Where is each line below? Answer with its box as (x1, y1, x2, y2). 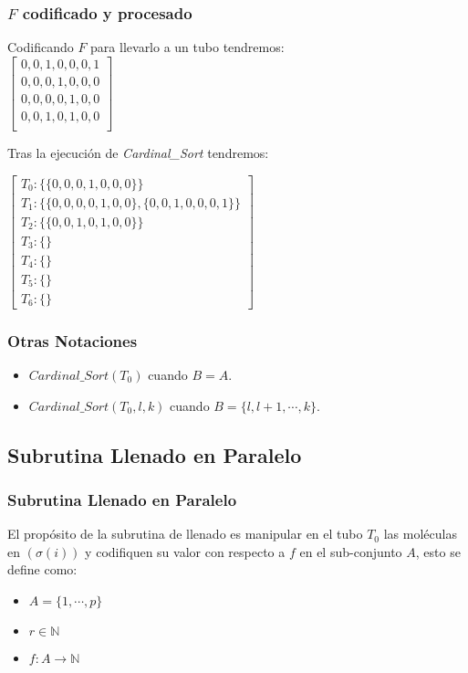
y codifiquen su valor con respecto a (85, 542, 286, 561)
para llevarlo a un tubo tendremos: (90, 37, 285, 57)
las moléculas (383, 524, 457, 543)
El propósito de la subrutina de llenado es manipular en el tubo (7, 524, 363, 543)
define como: (7, 560, 78, 579)
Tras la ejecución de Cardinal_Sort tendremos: (7, 142, 269, 162)
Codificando (7, 37, 74, 57)
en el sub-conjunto (299, 542, 402, 561)
